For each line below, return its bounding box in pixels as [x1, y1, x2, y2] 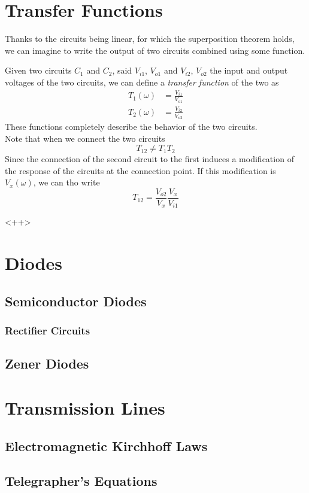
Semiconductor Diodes [5, 291, 147, 310]
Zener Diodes [5, 354, 89, 373]
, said [112, 64, 132, 77]
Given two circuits [5, 64, 72, 77]
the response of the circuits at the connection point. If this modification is [5, 164, 276, 176]
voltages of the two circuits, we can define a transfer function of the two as [5, 75, 279, 88]
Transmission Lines [5, 395, 165, 419]
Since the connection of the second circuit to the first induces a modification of [5, 153, 294, 165]
